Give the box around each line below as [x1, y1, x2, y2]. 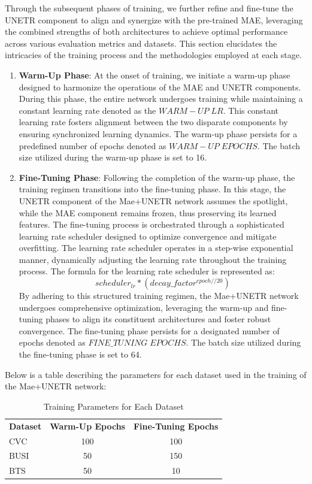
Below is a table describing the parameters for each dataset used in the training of [5, 368, 307, 380]
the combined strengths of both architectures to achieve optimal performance [5, 25, 288, 38]
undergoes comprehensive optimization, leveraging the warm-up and [19, 301, 269, 313]
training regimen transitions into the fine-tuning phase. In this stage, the [19, 183, 286, 195]
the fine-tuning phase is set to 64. [19, 348, 142, 361]
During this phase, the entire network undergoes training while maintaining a [19, 92, 303, 105]
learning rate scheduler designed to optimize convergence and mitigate [19, 229, 277, 242]
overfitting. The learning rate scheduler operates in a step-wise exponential [19, 241, 293, 254]
